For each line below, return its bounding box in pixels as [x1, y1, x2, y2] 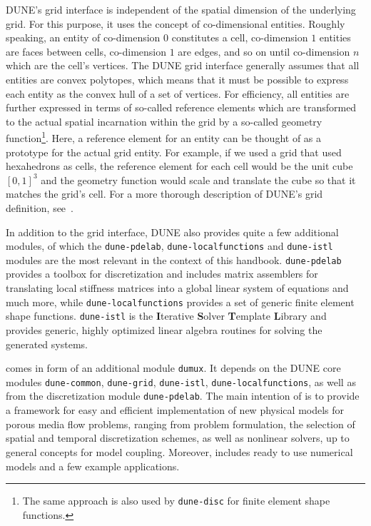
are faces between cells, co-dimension [6, 44, 166, 59]
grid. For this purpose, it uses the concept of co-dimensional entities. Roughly [6, 16, 345, 31]
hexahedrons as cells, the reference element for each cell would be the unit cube [6, 158, 353, 173]
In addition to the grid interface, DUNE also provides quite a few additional [6, 224, 339, 239]
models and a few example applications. [6, 458, 180, 473]
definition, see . [6, 200, 73, 215]
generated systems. [6, 336, 88, 351]
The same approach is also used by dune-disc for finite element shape [22, 493, 330, 508]
